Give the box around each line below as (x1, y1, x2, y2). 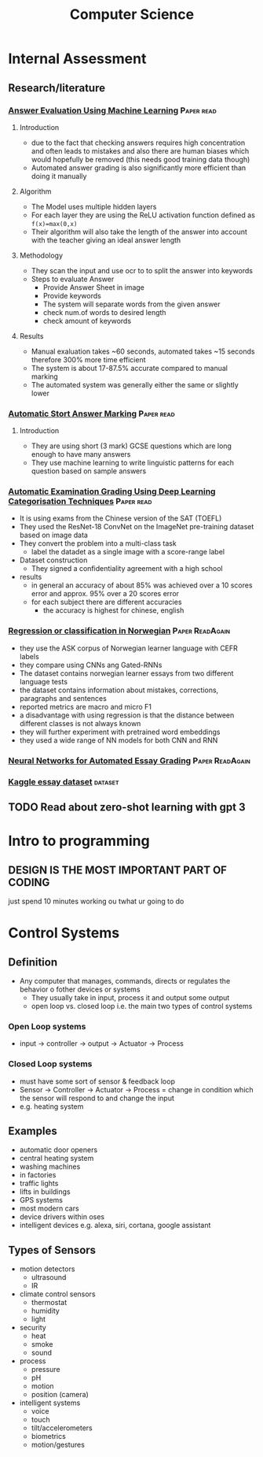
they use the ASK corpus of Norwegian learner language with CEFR (19, 643, 238, 653)
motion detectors (19, 1264, 75, 1273)
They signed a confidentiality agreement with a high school (31, 564, 224, 573)
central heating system (19, 1154, 94, 1163)
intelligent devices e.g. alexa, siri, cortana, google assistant (19, 1221, 211, 1230)
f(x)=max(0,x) (31, 220, 78, 228)
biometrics (31, 1432, 67, 1441)
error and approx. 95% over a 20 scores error (31, 589, 179, 599)
